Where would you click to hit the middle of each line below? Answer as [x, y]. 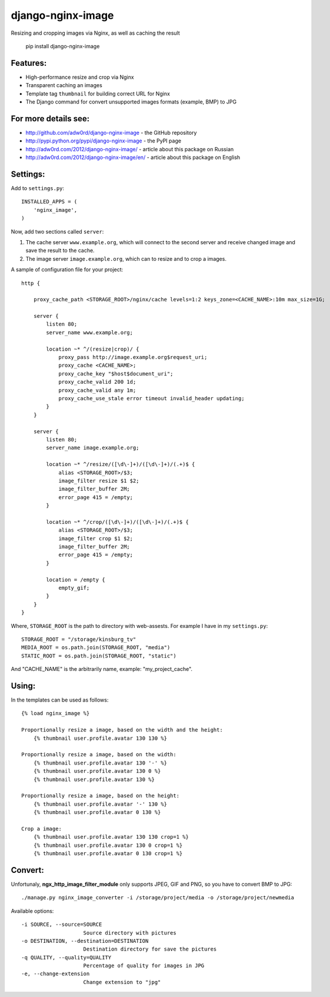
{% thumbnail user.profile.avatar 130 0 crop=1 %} [108, 845]
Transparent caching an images [64, 85]
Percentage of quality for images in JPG [144, 966]
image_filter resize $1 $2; [99, 481]
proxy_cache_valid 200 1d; [97, 382]
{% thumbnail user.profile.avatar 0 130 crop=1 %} [108, 854]
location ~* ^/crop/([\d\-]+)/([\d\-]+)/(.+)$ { [118, 522]
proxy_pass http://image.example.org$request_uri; [133, 357]
